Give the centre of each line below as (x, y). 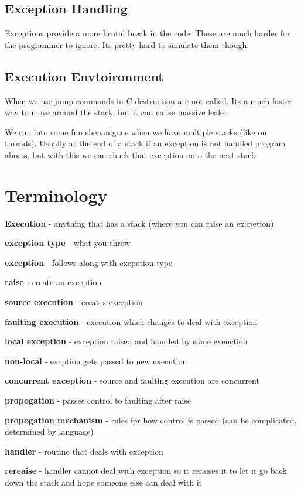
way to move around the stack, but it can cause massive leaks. (117, 112)
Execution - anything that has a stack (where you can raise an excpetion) (139, 223)
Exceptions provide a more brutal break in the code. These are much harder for (148, 33)
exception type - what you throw (68, 243)
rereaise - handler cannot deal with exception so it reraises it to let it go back (146, 471)
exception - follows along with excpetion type (89, 262)
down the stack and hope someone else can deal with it (103, 482)
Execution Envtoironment (84, 76)
